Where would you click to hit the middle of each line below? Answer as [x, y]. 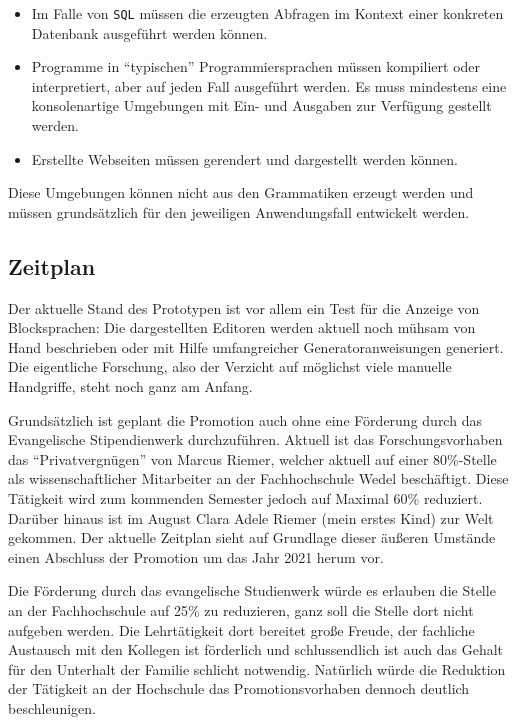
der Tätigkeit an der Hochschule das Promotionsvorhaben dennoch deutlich [239, 688]
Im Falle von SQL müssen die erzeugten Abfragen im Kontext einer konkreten [267, 13]
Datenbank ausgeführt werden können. [149, 32]
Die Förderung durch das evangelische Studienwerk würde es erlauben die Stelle [252, 590]
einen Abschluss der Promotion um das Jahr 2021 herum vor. [196, 556]
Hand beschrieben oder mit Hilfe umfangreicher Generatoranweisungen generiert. [256, 346]
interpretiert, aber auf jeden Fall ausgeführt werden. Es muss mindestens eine [269, 85]
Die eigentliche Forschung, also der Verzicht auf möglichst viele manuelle [230, 366]
